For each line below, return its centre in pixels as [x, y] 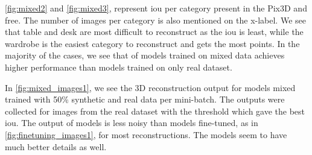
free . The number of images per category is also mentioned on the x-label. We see [155, 20]
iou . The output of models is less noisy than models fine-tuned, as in [132, 123]
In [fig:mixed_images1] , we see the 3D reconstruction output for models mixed [150, 87]
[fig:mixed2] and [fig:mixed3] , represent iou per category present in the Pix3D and [156, 8]
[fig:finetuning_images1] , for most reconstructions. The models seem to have [146, 134]
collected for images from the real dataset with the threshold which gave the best [155, 111]
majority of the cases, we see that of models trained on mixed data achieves [145, 55]
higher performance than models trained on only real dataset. [119, 67]
